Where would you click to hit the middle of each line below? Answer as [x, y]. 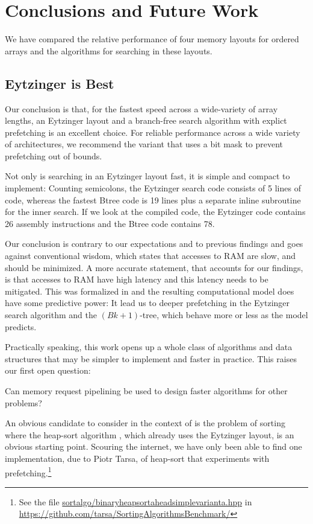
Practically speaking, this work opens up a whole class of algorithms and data [149, 347]
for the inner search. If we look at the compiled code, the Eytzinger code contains [155, 212]
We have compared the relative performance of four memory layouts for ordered [152, 39]
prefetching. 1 [28, 471]
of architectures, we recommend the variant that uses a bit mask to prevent [144, 144]
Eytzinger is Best [60, 83]
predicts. [21, 326]
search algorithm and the [51, 315]
